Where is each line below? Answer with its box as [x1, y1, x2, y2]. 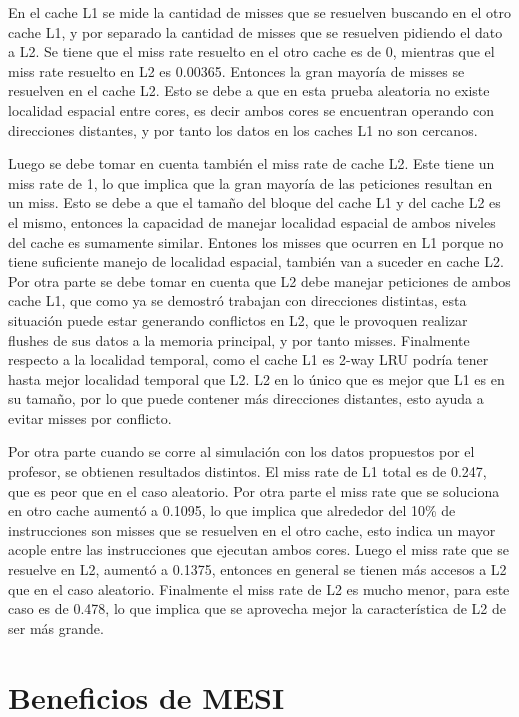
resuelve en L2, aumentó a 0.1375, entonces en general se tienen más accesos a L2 [8, 559, 507, 580]
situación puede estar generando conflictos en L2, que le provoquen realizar [8, 309, 468, 330]
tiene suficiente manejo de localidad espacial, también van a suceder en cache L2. [8, 251, 504, 272]
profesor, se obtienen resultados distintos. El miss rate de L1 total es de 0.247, [8, 461, 487, 482]
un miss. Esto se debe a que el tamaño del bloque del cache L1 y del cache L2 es [8, 192, 501, 213]
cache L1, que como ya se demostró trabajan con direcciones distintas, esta [8, 290, 467, 311]
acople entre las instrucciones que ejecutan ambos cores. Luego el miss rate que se [8, 539, 509, 560]
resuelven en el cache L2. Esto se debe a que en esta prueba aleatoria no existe [8, 80, 490, 101]
